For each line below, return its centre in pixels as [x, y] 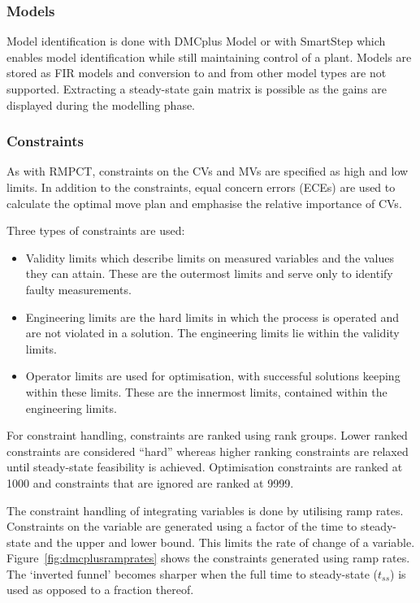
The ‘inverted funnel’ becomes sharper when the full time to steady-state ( [192, 573]
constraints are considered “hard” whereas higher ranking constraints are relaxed [208, 451]
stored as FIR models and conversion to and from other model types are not [197, 73]
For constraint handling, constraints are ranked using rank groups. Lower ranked [207, 435]
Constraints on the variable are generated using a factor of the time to [182, 526]
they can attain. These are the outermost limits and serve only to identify [209, 273]
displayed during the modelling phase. [101, 104]
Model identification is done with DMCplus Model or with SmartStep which [196, 41]
